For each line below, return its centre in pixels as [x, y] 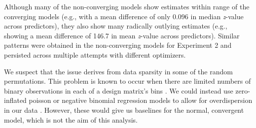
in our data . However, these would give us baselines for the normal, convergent [124, 110]
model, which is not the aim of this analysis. [71, 119]
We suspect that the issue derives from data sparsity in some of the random [118, 71]
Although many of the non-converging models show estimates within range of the [127, 6]
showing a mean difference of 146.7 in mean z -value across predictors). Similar [122, 35]
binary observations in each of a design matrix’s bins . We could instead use [119, 90]
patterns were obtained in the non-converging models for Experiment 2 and [118, 45]
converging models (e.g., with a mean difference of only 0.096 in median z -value [124, 16]
